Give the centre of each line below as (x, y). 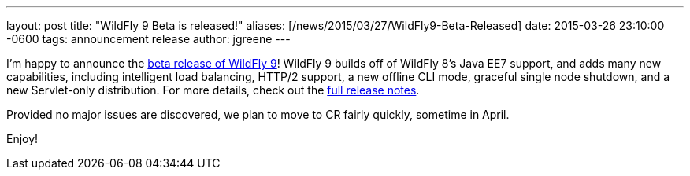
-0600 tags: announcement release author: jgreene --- (148, 39)
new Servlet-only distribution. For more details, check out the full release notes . (213, 90)
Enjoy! (22, 139)
